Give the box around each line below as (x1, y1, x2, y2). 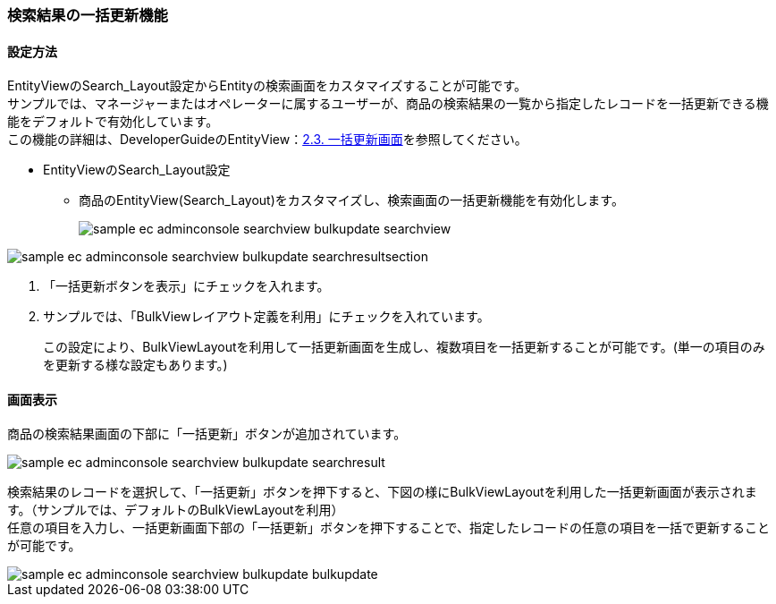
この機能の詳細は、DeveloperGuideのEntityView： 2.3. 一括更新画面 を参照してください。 (7, 132, 527, 148)
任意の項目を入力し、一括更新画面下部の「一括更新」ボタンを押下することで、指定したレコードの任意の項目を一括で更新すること (7, 520, 771, 536)
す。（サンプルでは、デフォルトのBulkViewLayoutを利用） (7, 502, 344, 518)
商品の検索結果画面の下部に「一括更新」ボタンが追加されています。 (7, 426, 407, 442)
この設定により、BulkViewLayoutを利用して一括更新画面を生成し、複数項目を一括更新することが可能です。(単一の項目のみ (43, 339, 765, 355)
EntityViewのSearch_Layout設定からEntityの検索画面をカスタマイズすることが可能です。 (7, 78, 527, 94)
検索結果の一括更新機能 (7, 6, 168, 24)
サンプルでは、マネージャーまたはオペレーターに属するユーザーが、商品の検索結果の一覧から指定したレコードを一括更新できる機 (7, 96, 769, 112)
